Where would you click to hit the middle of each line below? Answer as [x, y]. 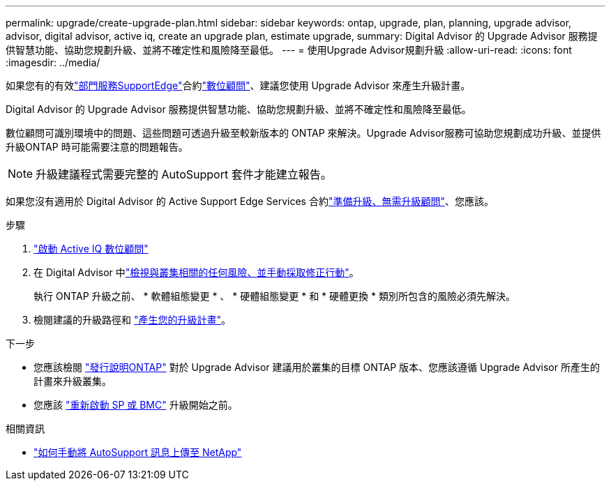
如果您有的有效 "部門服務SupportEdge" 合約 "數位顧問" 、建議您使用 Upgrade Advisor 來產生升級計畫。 [238, 85]
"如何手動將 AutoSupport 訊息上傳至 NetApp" [138, 452]
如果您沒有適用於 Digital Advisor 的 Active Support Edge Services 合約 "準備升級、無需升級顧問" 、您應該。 [250, 201]
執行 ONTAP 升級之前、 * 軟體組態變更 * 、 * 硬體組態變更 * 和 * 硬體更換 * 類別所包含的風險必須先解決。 [274, 296]
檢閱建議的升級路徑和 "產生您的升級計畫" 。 [132, 320]
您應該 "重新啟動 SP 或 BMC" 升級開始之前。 [136, 405]
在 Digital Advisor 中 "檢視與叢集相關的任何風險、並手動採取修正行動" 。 [196, 272]
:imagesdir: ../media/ [53, 62]
